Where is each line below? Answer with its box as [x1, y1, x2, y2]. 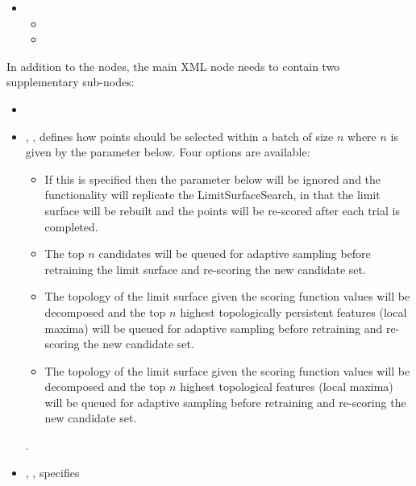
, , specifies [25, 463, 80, 480]
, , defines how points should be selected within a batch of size [25, 127, 334, 144]
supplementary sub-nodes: [6, 73, 135, 90]
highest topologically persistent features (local [180, 303, 407, 320]
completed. [44, 218, 98, 235]
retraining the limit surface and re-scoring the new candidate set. [44, 260, 366, 277]
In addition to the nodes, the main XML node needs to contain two [6, 57, 340, 74]
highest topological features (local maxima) [180, 378, 393, 395]
